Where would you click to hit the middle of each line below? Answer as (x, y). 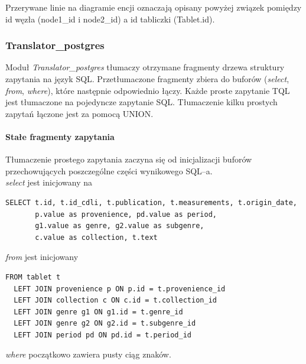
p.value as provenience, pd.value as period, (126, 214)
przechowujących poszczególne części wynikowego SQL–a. (109, 170)
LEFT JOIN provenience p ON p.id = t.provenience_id (120, 289)
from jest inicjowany (42, 257)
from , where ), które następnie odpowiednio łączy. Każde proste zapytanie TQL (148, 90)
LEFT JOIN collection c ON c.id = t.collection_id (115, 300)
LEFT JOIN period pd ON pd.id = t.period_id (102, 335)
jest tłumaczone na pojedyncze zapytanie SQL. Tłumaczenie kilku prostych (141, 102)
